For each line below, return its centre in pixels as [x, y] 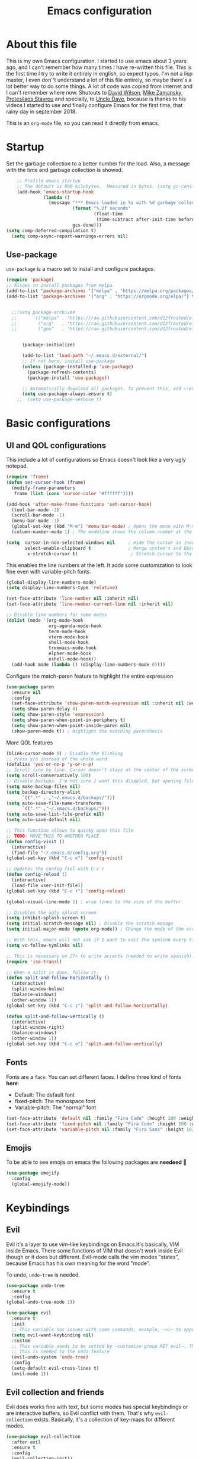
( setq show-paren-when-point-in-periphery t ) [69, 720]
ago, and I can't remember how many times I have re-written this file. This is [99, 67]
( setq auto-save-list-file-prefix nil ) [55, 814]
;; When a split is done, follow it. [53, 972]
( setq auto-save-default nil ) [44, 820]
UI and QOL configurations [56, 445]
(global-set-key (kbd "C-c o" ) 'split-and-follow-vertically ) [84, 1044]
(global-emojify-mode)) [41, 1184]
